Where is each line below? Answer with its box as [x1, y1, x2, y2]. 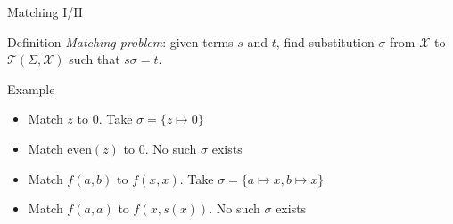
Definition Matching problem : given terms [7, 32, 234, 51]
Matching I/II [7, 3, 83, 20]
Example [7, 79, 55, 98]
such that [69, 50, 120, 68]
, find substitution [276, 32, 375, 51]
